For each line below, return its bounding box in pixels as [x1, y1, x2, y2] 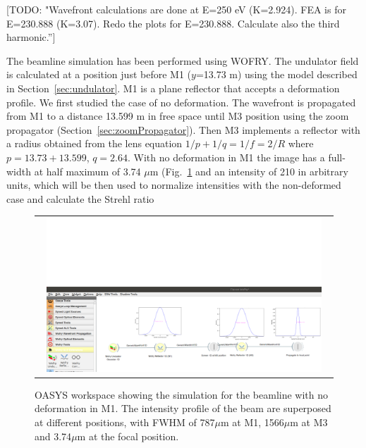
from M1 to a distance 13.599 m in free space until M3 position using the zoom [6, 108, 349, 123]
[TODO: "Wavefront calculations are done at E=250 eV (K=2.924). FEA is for [6, 2, 346, 16]
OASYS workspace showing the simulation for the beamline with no [35, 387, 329, 402]
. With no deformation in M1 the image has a [128, 149, 325, 164]
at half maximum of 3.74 [34, 163, 141, 178]
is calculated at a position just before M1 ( [6, 67, 191, 82]
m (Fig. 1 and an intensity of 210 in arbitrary [150, 163, 348, 178]
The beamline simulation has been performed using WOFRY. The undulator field [6, 53, 359, 68]
